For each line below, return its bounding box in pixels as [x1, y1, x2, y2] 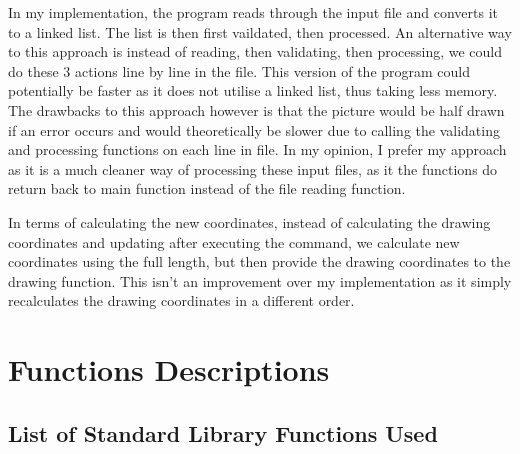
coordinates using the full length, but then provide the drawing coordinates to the [8, 251, 511, 272]
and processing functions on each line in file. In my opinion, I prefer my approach [8, 139, 507, 160]
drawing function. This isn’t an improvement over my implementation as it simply [8, 270, 512, 291]
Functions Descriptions [8, 349, 330, 390]
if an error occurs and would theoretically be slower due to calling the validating [8, 119, 500, 140]
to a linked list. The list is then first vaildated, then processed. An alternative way [8, 21, 512, 42]
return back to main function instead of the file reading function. [8, 178, 406, 199]
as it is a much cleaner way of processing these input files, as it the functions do [8, 158, 498, 179]
